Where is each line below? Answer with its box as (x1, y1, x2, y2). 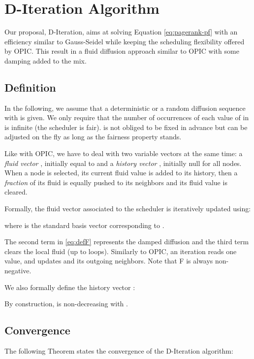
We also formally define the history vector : (4, 282, 135, 292)
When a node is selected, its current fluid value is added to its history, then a (4, 167, 238, 178)
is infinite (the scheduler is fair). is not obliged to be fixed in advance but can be (4, 122, 248, 132)
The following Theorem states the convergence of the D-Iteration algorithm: (4, 346, 233, 356)
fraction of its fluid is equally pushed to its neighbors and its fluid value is (4, 177, 227, 187)
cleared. (4, 187, 28, 197)
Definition (4, 79, 56, 95)
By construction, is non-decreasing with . (4, 298, 128, 309)
